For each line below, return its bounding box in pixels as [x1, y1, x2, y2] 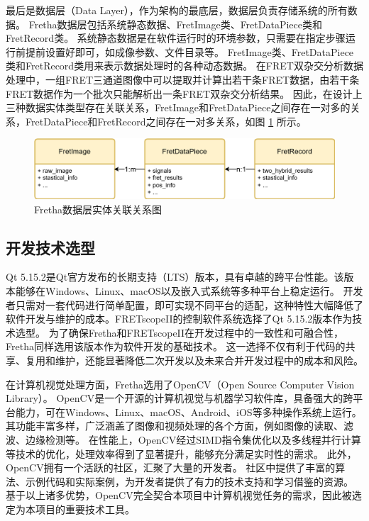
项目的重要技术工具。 [35, 501, 135, 516]
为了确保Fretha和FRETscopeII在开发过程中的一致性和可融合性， [48, 325, 344, 340]
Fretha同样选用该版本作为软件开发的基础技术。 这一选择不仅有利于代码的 [6, 339, 346, 354]
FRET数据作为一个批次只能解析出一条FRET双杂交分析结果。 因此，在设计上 [6, 86, 363, 101]
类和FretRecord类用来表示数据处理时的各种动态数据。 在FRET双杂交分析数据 [6, 58, 363, 73]
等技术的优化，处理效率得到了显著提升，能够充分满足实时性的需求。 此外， [6, 446, 357, 461]
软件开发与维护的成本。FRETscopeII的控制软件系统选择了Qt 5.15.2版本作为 [6, 311, 353, 326]
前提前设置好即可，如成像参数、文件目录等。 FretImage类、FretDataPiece [15, 44, 354, 59]
